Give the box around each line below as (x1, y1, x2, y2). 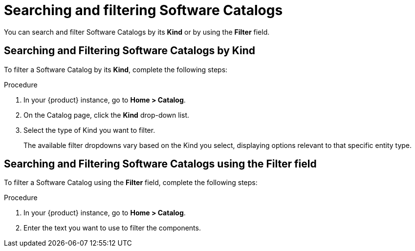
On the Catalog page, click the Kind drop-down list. (23, 110, 190, 119)
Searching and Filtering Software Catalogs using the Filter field (4, 158, 317, 170)
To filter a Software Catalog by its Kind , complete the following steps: (4, 65, 228, 74)
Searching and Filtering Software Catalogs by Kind (4, 44, 256, 57)
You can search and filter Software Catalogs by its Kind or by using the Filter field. (4, 27, 270, 36)
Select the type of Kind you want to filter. (23, 125, 155, 134)
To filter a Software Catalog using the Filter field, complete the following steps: (4, 178, 258, 187)
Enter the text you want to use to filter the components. (23, 224, 201, 232)
